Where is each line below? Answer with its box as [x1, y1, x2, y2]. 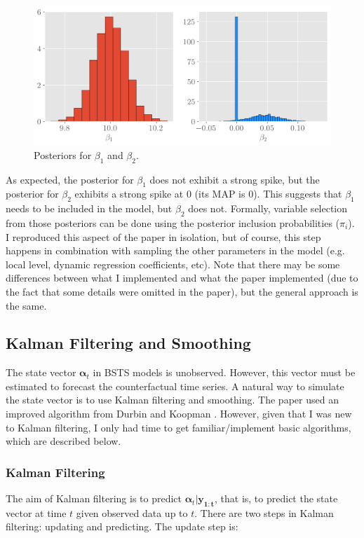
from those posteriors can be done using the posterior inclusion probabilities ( [6, 215, 340, 230]
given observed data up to [76, 505, 188, 520]
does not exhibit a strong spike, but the [149, 172, 320, 186]
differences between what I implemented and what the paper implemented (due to [6, 270, 358, 285]
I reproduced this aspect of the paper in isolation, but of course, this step [6, 229, 321, 244]
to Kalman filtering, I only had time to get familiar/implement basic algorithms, [6, 420, 351, 434]
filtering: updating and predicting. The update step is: [6, 519, 238, 534]
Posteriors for [34, 147, 92, 162]
